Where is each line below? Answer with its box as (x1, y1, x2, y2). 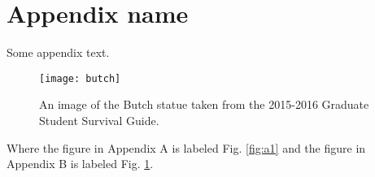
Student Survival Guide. (39, 111, 159, 128)
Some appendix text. (7, 44, 110, 61)
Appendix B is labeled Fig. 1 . (7, 155, 154, 172)
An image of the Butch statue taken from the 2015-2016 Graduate (39, 96, 369, 113)
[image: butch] (39, 72, 121, 84)
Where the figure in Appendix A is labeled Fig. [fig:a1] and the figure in (7, 139, 366, 156)
